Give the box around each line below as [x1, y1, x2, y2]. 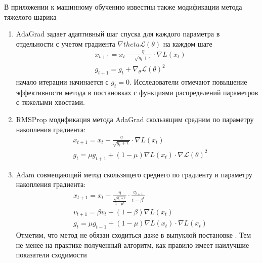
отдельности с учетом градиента [16, 38, 115, 49]
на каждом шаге [163, 38, 212, 49]
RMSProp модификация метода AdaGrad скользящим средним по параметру [16, 114, 254, 124]
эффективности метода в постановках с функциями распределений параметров [16, 87, 258, 97]
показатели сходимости [16, 249, 87, 260]
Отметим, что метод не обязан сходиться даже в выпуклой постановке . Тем [16, 230, 251, 240]
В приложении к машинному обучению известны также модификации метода [4, 2, 242, 12]
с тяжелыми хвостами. [16, 97, 85, 107]
